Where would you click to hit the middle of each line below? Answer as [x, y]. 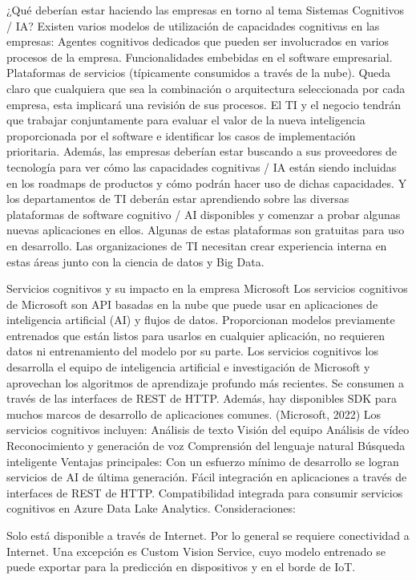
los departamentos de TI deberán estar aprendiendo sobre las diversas [178, 199]
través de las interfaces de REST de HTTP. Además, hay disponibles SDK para [202, 398]
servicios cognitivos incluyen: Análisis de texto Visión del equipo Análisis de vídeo [208, 430]
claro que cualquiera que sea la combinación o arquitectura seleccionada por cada [206, 88]
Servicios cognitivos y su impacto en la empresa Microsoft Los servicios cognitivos [207, 288]
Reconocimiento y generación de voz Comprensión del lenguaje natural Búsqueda [206, 446]
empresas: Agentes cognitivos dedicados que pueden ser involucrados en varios [198, 41]
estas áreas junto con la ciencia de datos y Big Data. [135, 261]
